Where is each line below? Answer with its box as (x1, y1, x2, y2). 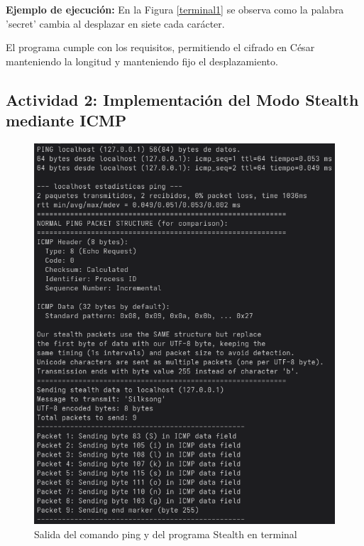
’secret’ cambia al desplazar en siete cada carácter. (6, 16, 225, 31)
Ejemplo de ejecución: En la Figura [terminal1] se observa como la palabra (6, 2, 344, 16)
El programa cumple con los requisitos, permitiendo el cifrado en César (6, 40, 315, 55)
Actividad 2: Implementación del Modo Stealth (6, 88, 359, 110)
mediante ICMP (6, 109, 127, 131)
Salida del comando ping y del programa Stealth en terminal (34, 526, 297, 541)
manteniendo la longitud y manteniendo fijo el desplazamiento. (6, 53, 278, 68)
